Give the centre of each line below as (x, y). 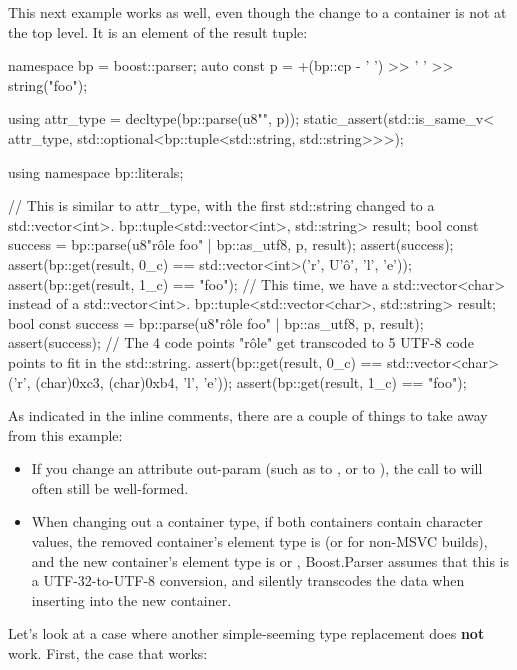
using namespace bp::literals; (96, 171)
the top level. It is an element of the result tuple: (158, 31)
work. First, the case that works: (108, 653)
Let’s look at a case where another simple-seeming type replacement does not (246, 633)
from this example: (65, 434)
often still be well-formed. (110, 487)
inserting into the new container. (131, 599)
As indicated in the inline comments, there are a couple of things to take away (248, 415)
